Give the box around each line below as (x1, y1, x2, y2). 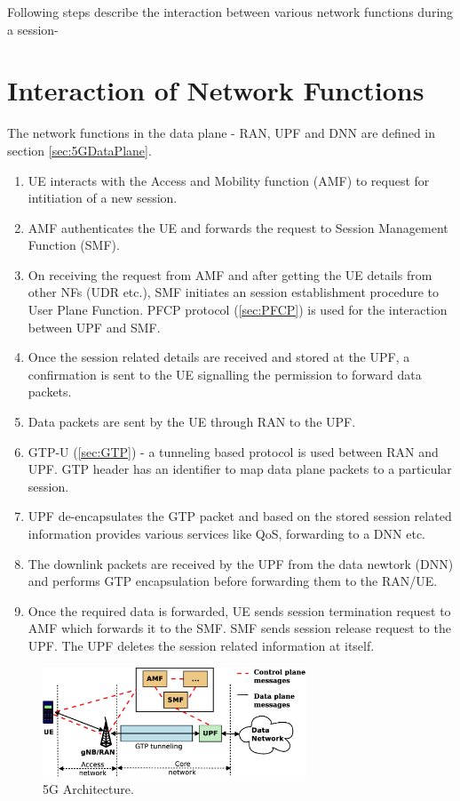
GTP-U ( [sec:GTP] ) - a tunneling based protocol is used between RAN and (28, 442, 439, 461)
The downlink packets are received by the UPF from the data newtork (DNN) (28, 554, 454, 573)
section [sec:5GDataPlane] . (7, 140, 152, 159)
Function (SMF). (28, 236, 120, 254)
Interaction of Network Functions (7, 72, 424, 108)
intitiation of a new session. (28, 188, 178, 207)
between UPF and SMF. (28, 317, 161, 336)
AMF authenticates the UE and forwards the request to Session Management (28, 218, 448, 236)
